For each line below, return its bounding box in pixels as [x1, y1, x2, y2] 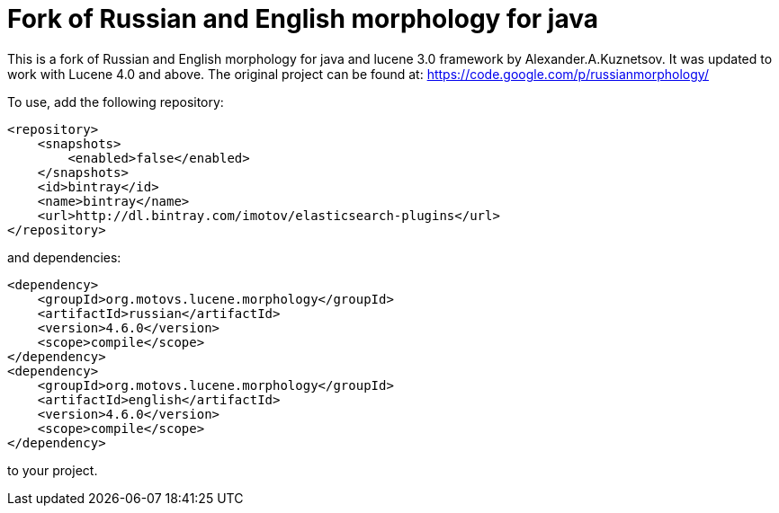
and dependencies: [7, 249, 121, 265]
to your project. [7, 462, 98, 478]
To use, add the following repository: [7, 93, 224, 110]
